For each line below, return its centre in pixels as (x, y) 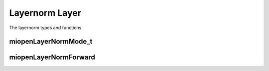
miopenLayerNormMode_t (51, 42)
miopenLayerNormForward (52, 57)
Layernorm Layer (45, 13)
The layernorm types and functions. (46, 28)
